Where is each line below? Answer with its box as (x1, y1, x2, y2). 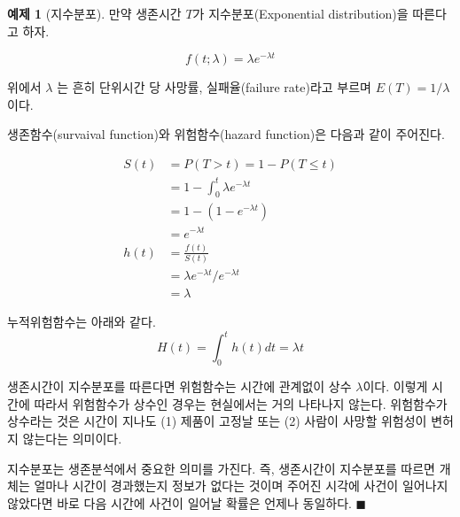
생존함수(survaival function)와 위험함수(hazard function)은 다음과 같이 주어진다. (7, 125, 445, 143)
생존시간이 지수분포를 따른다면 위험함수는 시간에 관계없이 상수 (7, 377, 352, 396)
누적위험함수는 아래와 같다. (7, 313, 156, 331)
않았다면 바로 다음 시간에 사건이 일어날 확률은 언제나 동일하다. (7, 493, 352, 512)
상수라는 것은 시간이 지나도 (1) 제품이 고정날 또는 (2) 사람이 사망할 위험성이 (7, 412, 427, 430)
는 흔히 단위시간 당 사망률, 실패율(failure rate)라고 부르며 (57, 78, 371, 96)
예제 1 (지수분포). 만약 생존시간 (7, 4, 182, 22)
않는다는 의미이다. (22, 429, 122, 448)
